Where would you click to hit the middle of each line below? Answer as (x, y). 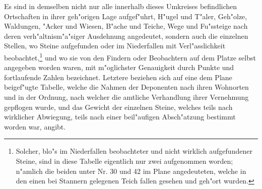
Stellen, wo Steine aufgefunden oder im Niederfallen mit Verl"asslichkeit (115, 46)
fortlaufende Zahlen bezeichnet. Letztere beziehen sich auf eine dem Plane (118, 77)
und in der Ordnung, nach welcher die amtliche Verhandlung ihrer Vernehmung (126, 97)
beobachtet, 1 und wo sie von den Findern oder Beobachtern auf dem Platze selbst (130, 56)
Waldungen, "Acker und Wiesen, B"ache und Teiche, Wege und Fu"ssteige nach (126, 26)
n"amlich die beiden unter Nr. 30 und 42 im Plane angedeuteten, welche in (131, 171)
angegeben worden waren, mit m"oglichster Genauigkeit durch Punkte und (119, 67)
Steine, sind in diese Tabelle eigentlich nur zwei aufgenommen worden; (124, 161)
